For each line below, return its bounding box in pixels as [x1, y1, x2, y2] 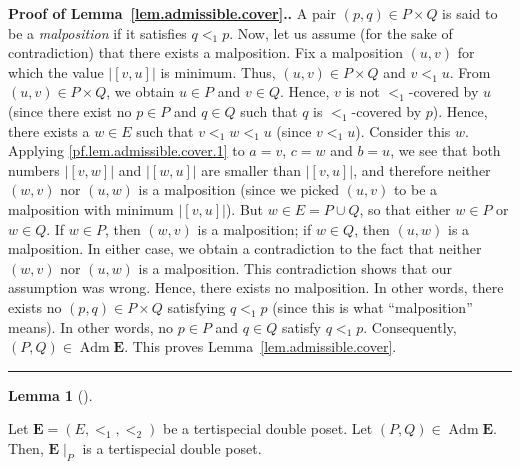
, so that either [359, 198, 451, 219]
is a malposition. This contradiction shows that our [138, 257, 453, 278]
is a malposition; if [197, 218, 312, 239]
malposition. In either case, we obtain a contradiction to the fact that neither [8, 238, 482, 259]
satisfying [167, 296, 226, 317]
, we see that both [390, 140, 501, 161]
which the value [8, 61, 104, 82]
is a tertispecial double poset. [82, 437, 262, 458]
